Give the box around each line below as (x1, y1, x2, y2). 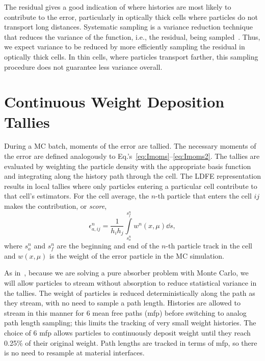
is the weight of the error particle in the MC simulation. (49, 250, 225, 261)
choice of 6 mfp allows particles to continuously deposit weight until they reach (4, 327, 251, 338)
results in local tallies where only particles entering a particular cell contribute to (4, 180, 257, 191)
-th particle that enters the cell (155, 190, 252, 201)
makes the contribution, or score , (4, 201, 107, 211)
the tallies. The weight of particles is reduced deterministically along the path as (4, 287, 255, 298)
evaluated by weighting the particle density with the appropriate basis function (4, 160, 251, 171)
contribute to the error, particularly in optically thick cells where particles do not (4, 11, 258, 22)
